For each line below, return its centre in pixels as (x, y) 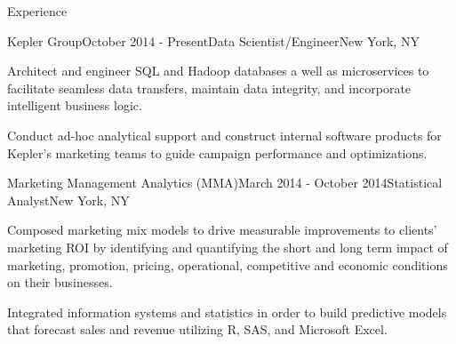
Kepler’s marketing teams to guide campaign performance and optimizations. (217, 152)
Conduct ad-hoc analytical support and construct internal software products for (224, 135)
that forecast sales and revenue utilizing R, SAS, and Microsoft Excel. (197, 329)
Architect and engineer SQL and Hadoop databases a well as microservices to (218, 71)
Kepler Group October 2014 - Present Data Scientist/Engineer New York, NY (213, 40)
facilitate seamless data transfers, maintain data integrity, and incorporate (209, 88)
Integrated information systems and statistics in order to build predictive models (227, 312)
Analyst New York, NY (68, 200)
